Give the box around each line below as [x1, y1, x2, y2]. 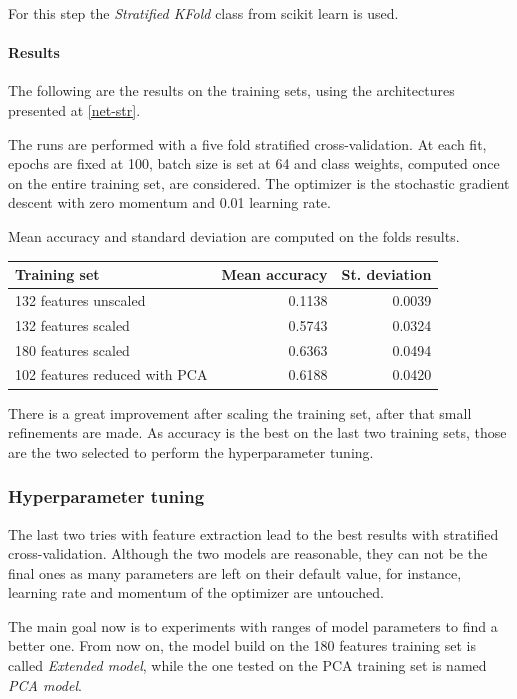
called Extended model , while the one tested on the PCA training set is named [8, 655, 487, 676]
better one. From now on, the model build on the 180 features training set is [8, 635, 477, 656]
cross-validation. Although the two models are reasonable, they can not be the [8, 543, 488, 564]
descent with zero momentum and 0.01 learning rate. [8, 192, 331, 213]
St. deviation [341, 264, 432, 285]
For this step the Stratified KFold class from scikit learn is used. [8, 3, 399, 23]
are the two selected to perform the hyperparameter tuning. [8, 441, 374, 462]
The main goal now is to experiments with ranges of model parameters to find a [8, 615, 498, 636]
